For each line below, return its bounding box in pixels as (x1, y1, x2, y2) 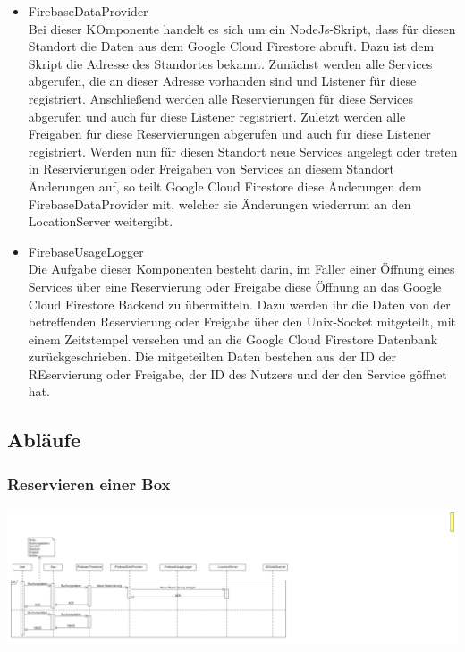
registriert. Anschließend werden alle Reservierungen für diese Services (28, 89, 414, 107)
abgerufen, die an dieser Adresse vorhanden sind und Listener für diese (28, 72, 417, 90)
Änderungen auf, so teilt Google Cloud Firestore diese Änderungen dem (28, 176, 422, 195)
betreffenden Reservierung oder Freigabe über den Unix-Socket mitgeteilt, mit (28, 312, 457, 331)
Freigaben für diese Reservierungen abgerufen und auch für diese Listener (28, 124, 431, 143)
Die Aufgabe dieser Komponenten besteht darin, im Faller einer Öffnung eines (28, 259, 455, 278)
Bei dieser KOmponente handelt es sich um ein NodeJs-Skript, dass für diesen (28, 19, 456, 38)
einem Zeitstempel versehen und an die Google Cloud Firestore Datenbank (28, 329, 438, 348)
